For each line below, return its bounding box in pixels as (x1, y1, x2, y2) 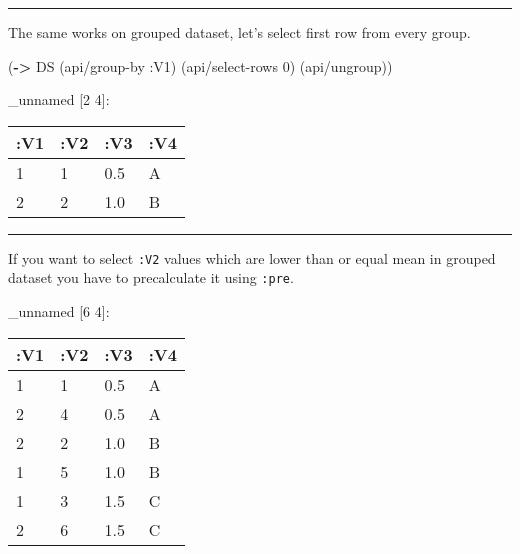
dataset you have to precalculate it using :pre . (8, 267, 294, 288)
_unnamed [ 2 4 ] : (8, 89, 110, 110)
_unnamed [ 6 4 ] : (8, 301, 110, 322)
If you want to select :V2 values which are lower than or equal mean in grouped (8, 247, 496, 268)
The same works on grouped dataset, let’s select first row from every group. (8, 22, 471, 42)
